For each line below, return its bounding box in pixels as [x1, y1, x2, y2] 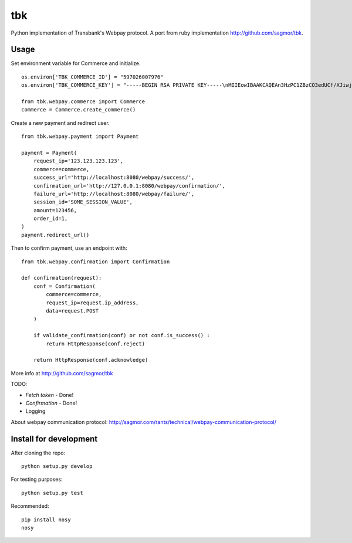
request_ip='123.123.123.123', [33, 158, 124, 164]
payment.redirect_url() [21, 232, 90, 238]
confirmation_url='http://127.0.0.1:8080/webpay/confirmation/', [33, 182, 226, 189]
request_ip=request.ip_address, [46, 299, 139, 306]
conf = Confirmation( [33, 283, 96, 290]
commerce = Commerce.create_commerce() [21, 106, 136, 113]
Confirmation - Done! [25, 399, 77, 406]
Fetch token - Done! [25, 391, 74, 398]
